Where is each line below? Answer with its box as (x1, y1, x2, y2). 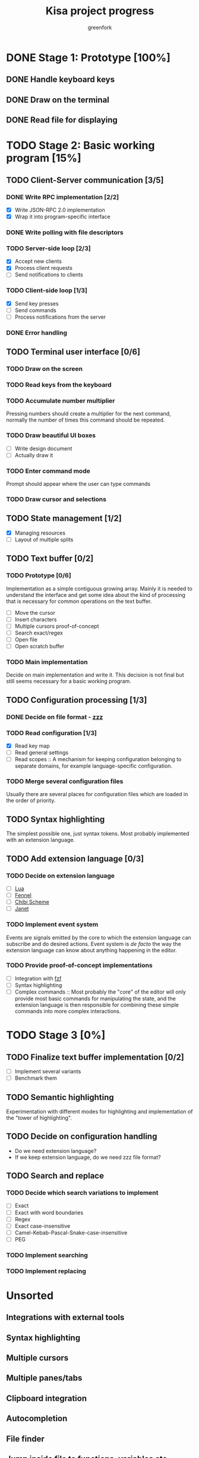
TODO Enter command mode (6, 467, 90, 475)
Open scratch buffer (14, 643, 65, 650)
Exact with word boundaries (14, 1209, 84, 1216)
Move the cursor (14, 609, 55, 616)
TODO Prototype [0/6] (6, 571, 71, 580)
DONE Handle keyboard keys (6, 74, 115, 84)
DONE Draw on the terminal (6, 95, 110, 105)
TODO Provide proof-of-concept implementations (6, 961, 153, 970)
